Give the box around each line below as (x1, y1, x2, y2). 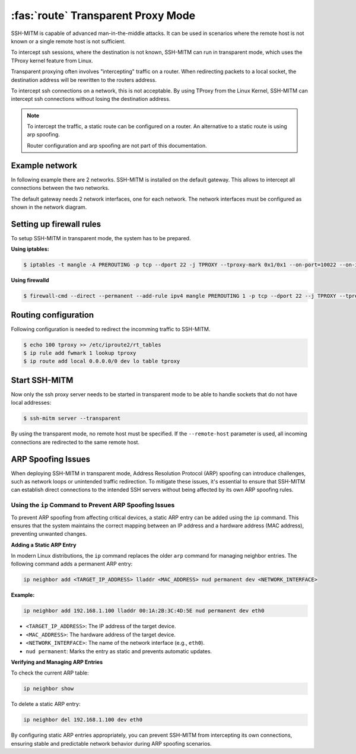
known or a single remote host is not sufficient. (11, 37, 126, 44)
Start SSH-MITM (11, 375, 74, 385)
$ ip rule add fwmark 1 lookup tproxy (23, 350, 136, 357)
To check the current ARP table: (11, 669, 89, 676)
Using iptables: (11, 246, 50, 253)
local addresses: (11, 399, 52, 406)
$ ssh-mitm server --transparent (23, 415, 121, 422)
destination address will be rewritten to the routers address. (11, 76, 157, 83)
